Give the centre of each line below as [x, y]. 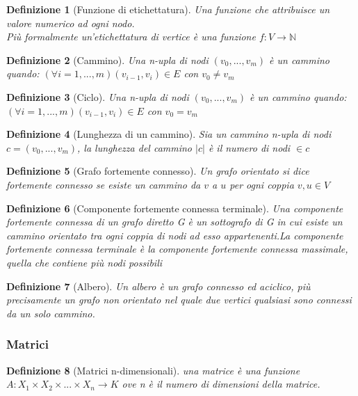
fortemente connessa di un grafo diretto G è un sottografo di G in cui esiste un [174, 222]
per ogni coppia [262, 184]
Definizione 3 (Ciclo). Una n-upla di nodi [98, 96]
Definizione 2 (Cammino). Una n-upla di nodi [107, 60]
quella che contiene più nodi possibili [84, 262]
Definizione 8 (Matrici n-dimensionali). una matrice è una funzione [153, 370]
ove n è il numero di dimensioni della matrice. [221, 384]
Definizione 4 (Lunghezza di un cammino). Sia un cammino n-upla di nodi [169, 134]
